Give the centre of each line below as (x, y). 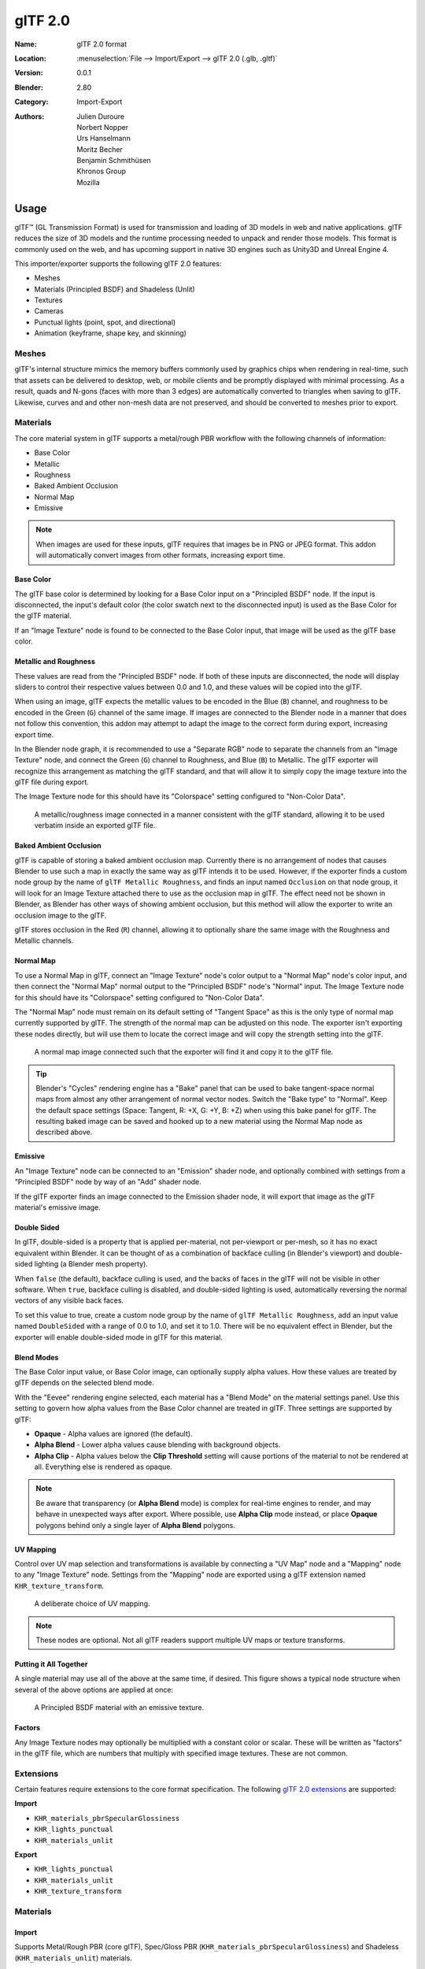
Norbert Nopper (103, 127)
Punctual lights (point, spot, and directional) (105, 322)
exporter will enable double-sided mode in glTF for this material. (119, 1337)
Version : (29, 73)
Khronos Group (101, 171)
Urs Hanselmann (104, 139)
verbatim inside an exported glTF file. (95, 825)
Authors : (30, 116)
